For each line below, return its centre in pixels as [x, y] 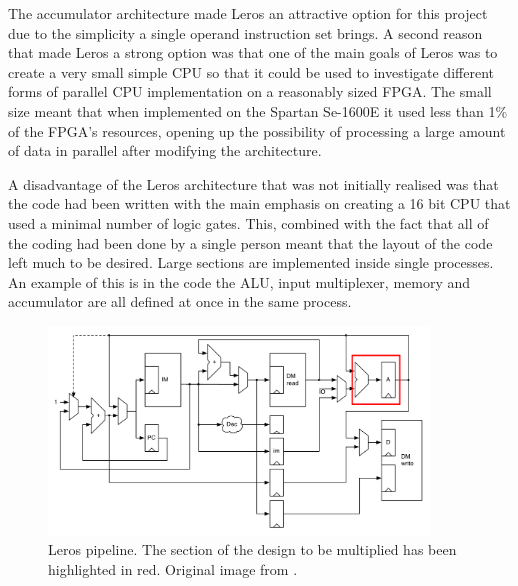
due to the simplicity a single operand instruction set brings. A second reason [245, 32]
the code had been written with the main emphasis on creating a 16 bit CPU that [259, 203]
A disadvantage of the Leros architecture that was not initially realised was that [253, 183]
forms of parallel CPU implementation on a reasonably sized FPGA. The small [250, 91]
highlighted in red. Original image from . [173, 568]
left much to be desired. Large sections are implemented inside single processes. [251, 262]
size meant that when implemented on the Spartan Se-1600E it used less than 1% [258, 110]
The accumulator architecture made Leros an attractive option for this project [248, 13]
